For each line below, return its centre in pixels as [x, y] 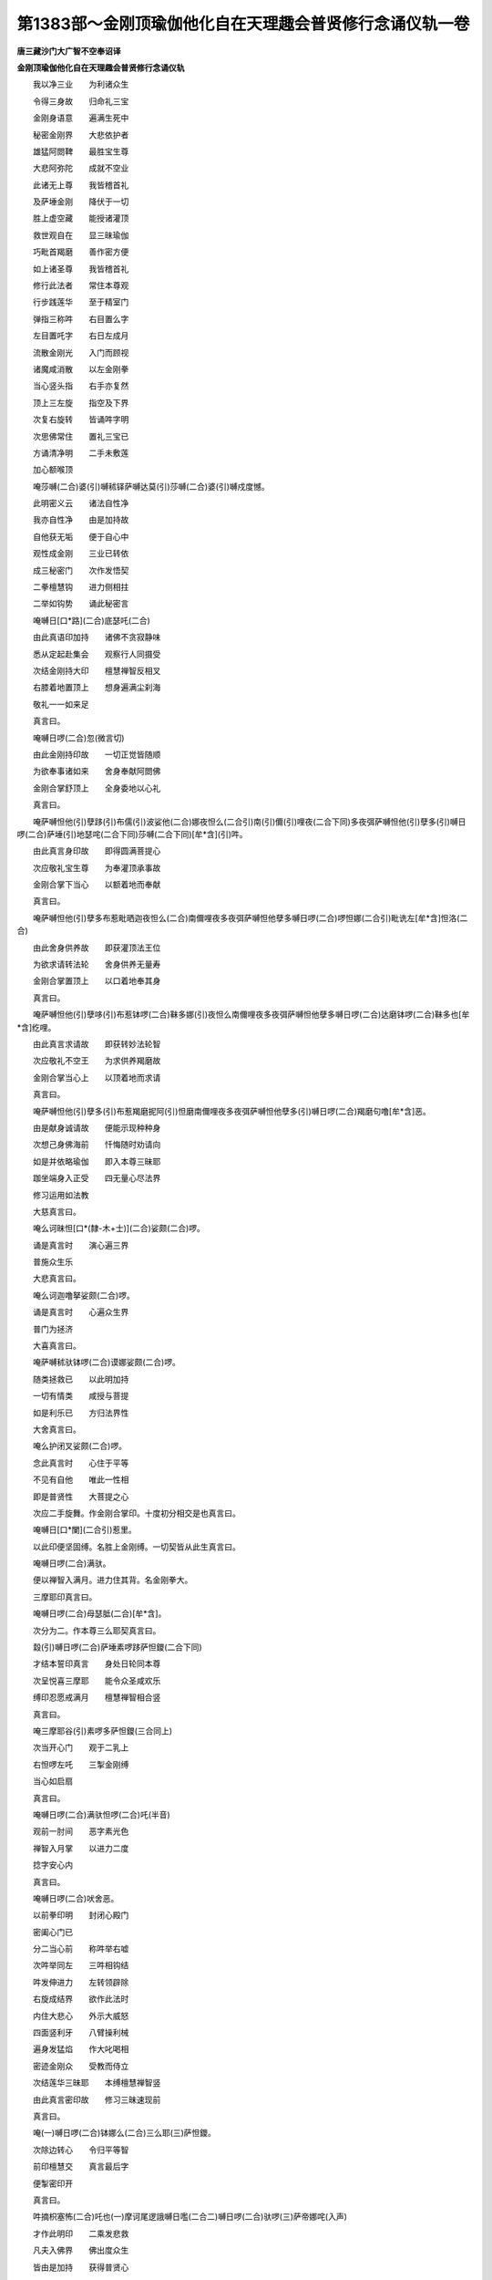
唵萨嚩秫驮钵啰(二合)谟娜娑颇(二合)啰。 [107, 1363]
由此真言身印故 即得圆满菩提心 [97, 851]
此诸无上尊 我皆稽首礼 [81, 185]
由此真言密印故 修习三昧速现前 [97, 2099]
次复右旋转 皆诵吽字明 [81, 420]
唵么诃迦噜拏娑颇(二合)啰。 [84, 1295]
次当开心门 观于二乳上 [81, 1747]
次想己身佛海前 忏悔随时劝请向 [97, 1145]
